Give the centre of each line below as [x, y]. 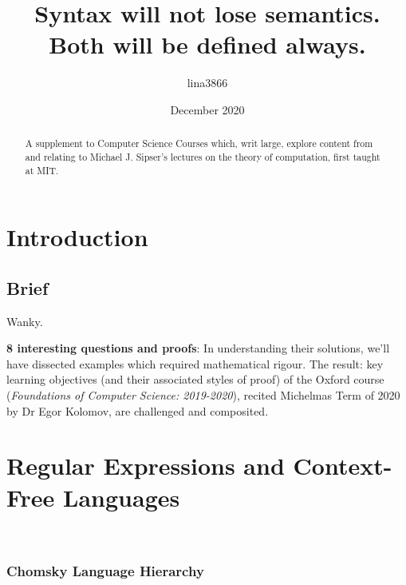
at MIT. [42, 170]
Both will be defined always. [207, 44]
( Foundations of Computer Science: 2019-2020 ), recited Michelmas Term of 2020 [203, 395]
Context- [343, 466]
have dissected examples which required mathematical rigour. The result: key [195, 363]
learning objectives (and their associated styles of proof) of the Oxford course [195, 379]
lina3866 [207, 83]
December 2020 [207, 109]
